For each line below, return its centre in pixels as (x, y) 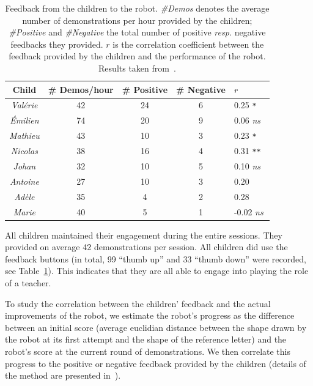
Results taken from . (137, 68)
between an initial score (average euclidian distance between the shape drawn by (156, 327)
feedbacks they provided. (57, 44)
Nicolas (24, 151)
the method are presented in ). (63, 375)
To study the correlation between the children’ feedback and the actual (138, 303)
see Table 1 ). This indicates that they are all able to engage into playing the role (157, 271)
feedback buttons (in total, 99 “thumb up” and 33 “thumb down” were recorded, (156, 258)
